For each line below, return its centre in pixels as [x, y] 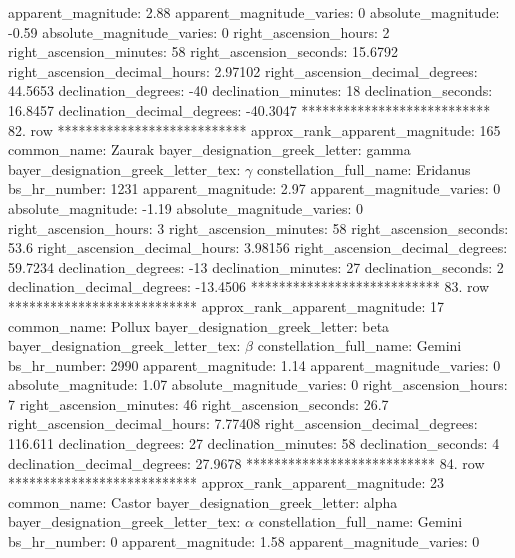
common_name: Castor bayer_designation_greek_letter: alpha [203, 501]
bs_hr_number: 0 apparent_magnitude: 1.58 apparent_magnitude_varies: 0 [244, 541]
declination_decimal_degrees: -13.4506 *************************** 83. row [249, 286]
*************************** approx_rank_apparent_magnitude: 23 [226, 482]
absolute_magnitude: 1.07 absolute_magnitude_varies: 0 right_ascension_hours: [258, 384]
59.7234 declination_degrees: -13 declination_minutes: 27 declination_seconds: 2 [256, 266]
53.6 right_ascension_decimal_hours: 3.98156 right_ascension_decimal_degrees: [258, 247]
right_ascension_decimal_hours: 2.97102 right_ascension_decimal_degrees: [243, 70]
